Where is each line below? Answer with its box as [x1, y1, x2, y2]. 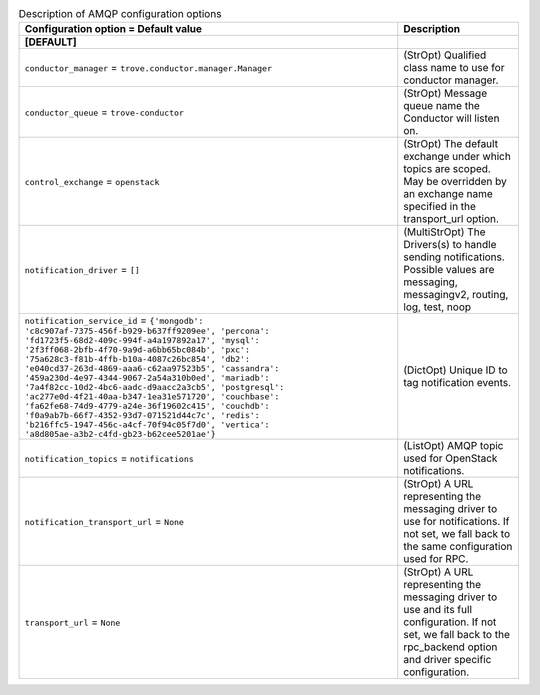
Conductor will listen [403, 111, 500, 125]
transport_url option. [403, 212, 500, 226]
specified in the [403, 200, 477, 214]
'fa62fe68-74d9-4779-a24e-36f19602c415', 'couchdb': [24, 401, 270, 412]
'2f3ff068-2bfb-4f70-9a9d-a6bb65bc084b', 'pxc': [24, 345, 250, 355]
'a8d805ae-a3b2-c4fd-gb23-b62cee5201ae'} [24, 429, 216, 440]
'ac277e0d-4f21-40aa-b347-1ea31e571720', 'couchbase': [24, 391, 280, 402]
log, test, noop [403, 300, 472, 314]
